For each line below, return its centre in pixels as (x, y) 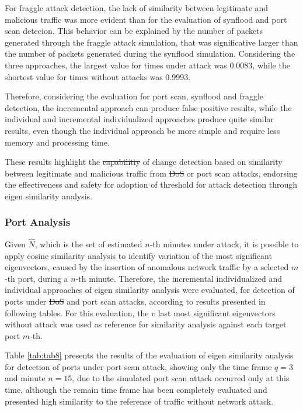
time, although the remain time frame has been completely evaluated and (136, 390)
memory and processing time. (57, 142)
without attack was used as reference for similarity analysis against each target (146, 324)
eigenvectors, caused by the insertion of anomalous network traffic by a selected (147, 267)
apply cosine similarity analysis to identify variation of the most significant (138, 255)
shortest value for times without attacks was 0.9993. (98, 76)
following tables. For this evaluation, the (77, 312)
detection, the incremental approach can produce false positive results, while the (148, 107)
